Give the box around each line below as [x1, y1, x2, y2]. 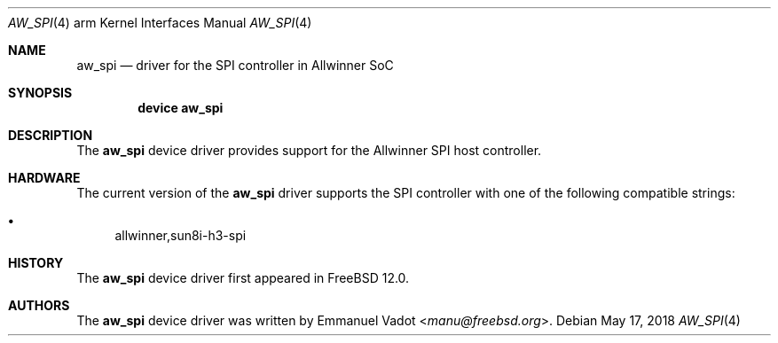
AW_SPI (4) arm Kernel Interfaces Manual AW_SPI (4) [8, 15, 312, 30]
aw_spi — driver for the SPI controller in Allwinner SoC [76, 58, 394, 73]
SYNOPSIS [8, 85, 73, 100]
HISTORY [8, 255, 64, 270]
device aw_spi [138, 100, 224, 115]
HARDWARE [8, 170, 81, 185]
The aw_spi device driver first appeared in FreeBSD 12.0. [76, 270, 410, 285]
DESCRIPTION [8, 128, 93, 143]
